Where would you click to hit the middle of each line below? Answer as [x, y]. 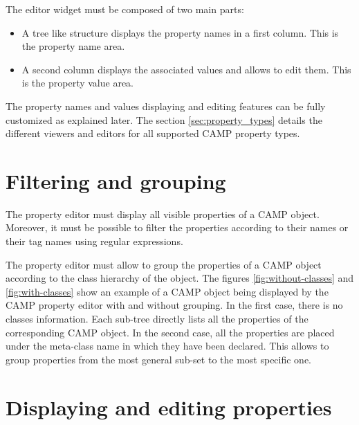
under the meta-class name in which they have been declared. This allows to [167, 346]
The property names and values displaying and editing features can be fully [166, 106]
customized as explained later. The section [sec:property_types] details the [164, 119]
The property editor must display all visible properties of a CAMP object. [163, 214]
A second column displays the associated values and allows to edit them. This [186, 69]
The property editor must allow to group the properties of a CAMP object [164, 264]
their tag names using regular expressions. [94, 241]
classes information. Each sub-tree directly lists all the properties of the [157, 319]
